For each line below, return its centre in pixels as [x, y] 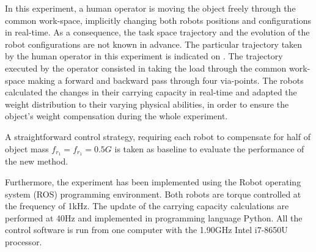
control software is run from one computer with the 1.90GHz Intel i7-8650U [146, 230]
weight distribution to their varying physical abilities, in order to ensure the [147, 104]
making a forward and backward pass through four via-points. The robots [166, 80]
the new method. [37, 161]
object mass [27, 148]
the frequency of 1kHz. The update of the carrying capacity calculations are [147, 206]
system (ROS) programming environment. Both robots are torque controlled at [153, 194]
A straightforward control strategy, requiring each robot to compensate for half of [158, 136]
